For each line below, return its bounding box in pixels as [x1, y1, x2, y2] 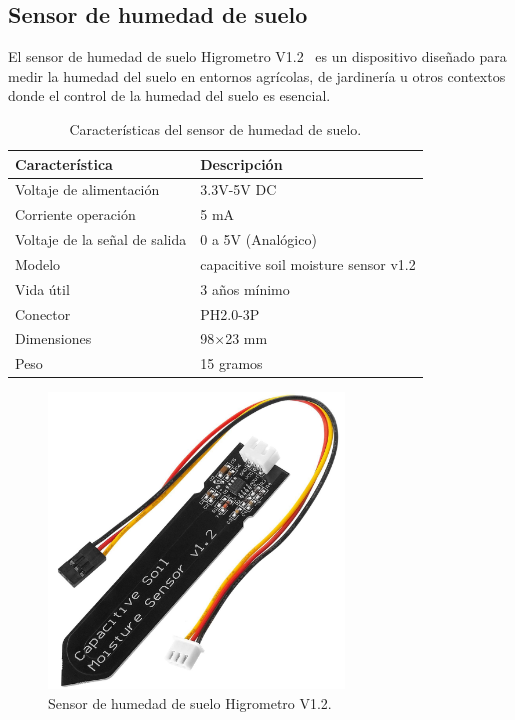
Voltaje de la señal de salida [15, 229, 187, 250]
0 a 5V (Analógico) [200, 229, 317, 250]
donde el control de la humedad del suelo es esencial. [8, 85, 331, 106]
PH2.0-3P [200, 303, 260, 324]
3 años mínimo [200, 278, 290, 299]
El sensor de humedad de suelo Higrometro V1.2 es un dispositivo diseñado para [8, 46, 507, 67]
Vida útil [15, 278, 70, 299]
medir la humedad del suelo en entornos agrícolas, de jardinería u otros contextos [8, 65, 506, 86]
